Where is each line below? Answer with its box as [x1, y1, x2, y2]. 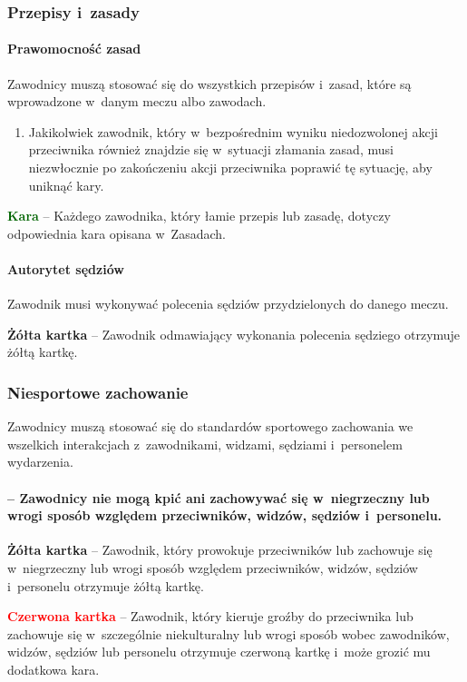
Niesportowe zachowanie [7, 381, 189, 403]
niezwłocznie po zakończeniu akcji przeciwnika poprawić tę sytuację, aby [28, 158, 433, 177]
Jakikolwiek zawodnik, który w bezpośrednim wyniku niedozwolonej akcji [28, 122, 438, 141]
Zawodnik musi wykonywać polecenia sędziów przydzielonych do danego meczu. [7, 294, 449, 313]
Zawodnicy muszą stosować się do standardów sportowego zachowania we [7, 417, 413, 436]
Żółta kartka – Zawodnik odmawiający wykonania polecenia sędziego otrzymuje [7, 324, 461, 343]
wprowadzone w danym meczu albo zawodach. [7, 92, 267, 111]
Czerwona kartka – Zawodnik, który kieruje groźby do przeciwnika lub [7, 607, 413, 626]
